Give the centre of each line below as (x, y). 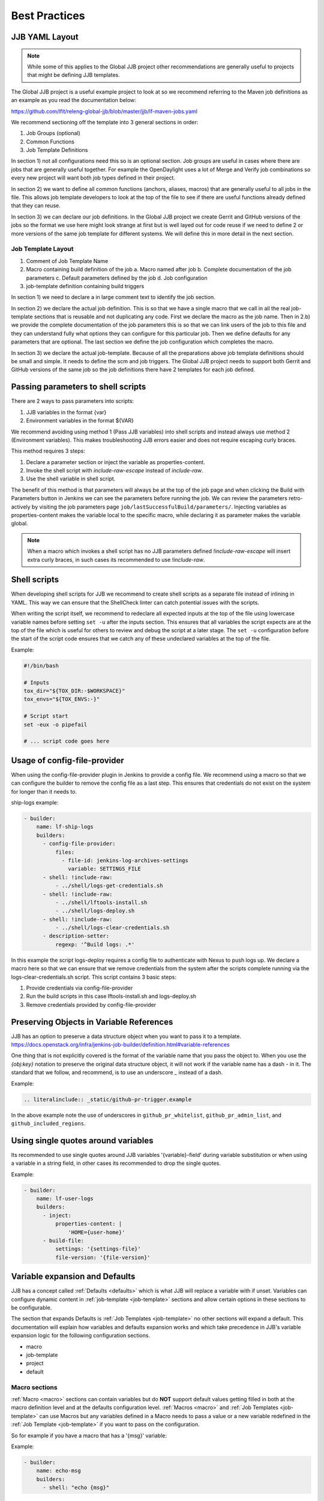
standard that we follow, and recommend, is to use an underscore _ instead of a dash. (117, 1072)
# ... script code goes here (67, 741)
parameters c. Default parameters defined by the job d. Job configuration (117, 278)
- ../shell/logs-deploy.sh (95, 911)
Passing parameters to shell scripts (79, 387)
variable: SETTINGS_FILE (104, 869)
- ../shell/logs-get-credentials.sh (109, 886)
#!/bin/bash (41, 666)
